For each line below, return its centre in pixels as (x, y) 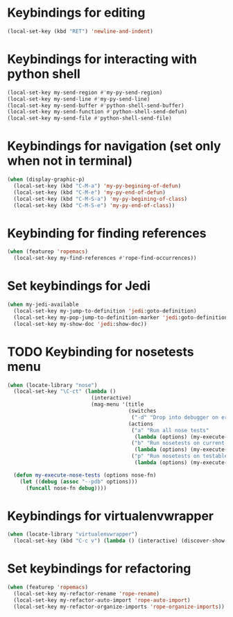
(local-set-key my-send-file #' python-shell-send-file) (89, 118)
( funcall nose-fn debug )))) (66, 488)
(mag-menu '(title (118, 404)
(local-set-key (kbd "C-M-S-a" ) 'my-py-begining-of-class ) (101, 199)
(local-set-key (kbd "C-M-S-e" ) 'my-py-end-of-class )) (94, 205)
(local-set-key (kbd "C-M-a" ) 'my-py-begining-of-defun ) (97, 186)
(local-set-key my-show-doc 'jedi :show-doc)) (80, 324)
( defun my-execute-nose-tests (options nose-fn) (85, 475)
